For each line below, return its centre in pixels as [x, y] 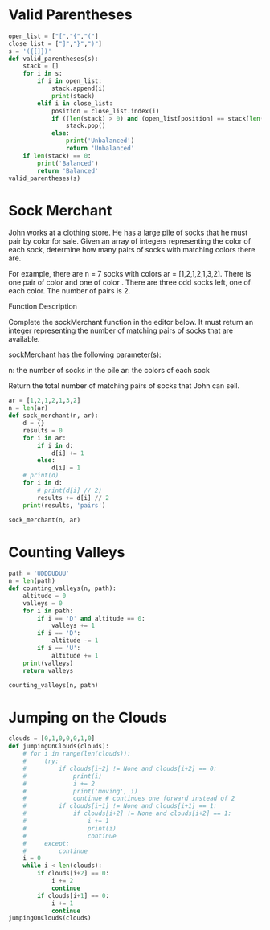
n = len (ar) [28, 408]
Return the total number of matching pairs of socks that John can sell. [124, 386]
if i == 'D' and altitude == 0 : [92, 618]
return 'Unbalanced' [100, 149]
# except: [46, 843]
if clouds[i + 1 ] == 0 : [74, 895]
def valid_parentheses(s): [53, 59]
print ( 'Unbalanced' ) [100, 141]
